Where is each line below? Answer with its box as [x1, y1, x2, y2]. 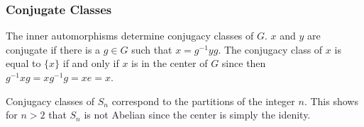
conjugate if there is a [6, 42, 101, 56]
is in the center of [131, 56, 208, 71]
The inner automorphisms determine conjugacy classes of [6, 28, 254, 43]
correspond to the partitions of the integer [111, 93, 295, 108]
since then [221, 56, 266, 71]
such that [131, 42, 172, 56]
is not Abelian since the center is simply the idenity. [84, 107, 311, 122]
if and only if [62, 56, 119, 71]
